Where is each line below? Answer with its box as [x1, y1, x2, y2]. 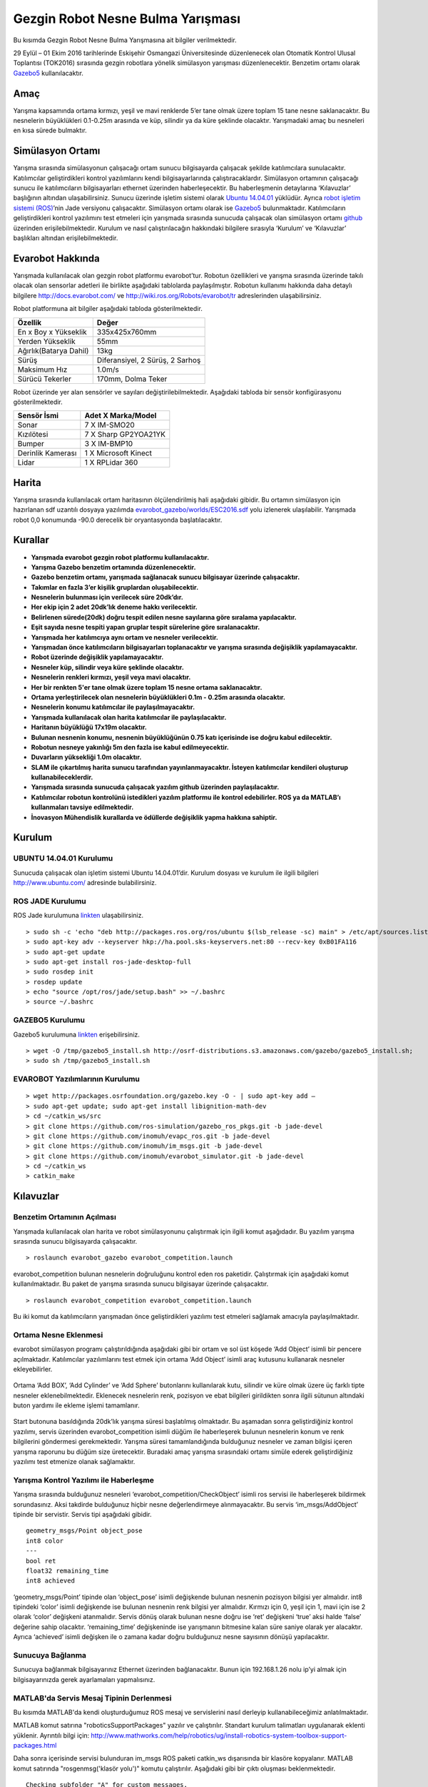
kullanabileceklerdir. [31, 773, 93, 782]
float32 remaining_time [26, 1566, 109, 1575]
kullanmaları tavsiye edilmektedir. [31, 803, 134, 811]
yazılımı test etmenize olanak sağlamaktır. [13, 1457, 136, 1466]
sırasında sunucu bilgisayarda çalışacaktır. [13, 1237, 138, 1246]
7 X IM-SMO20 [84, 420, 135, 430]
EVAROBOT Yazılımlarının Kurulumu [13, 1074, 141, 1084]
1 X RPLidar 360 [84, 457, 138, 467]
